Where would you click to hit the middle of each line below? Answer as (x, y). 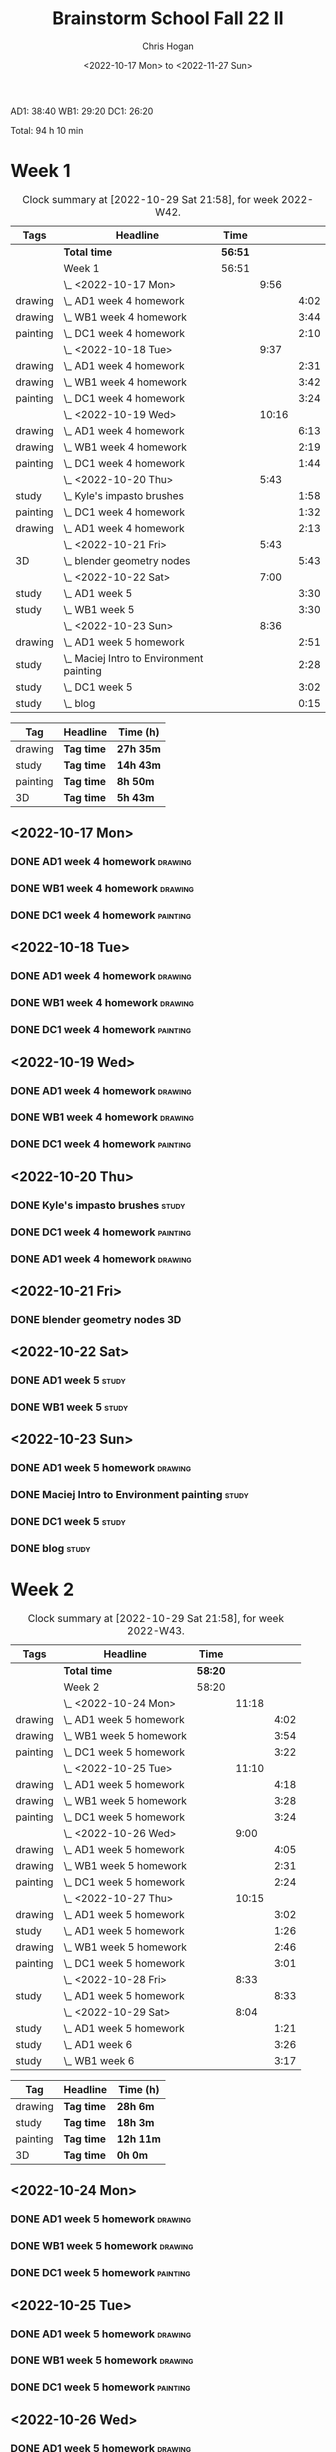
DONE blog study (50, 1549)
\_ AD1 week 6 (98, 2045)
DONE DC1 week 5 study (68, 1522)
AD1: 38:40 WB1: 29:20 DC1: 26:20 (82, 111)
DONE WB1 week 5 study (69, 1407)
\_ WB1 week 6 (99, 2061)
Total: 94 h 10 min (47, 130)
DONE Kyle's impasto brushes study (98, 1205)
